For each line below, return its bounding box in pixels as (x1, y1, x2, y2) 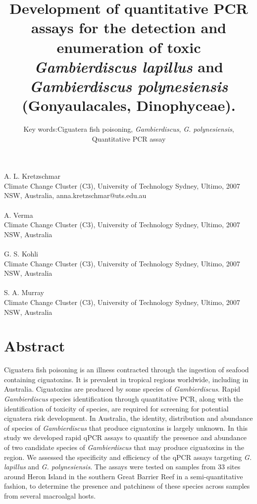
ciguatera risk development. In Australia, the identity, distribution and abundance (4, 413, 253, 423)
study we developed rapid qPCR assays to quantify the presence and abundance (4, 432, 247, 443)
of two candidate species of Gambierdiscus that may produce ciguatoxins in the (4, 442, 244, 453)
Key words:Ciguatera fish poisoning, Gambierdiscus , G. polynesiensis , (23, 124, 234, 134)
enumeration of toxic (56, 37, 201, 57)
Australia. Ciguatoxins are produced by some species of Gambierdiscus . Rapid (4, 384, 241, 394)
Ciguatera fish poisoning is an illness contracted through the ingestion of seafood (4, 364, 249, 375)
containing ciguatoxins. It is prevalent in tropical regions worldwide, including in (4, 374, 249, 384)
